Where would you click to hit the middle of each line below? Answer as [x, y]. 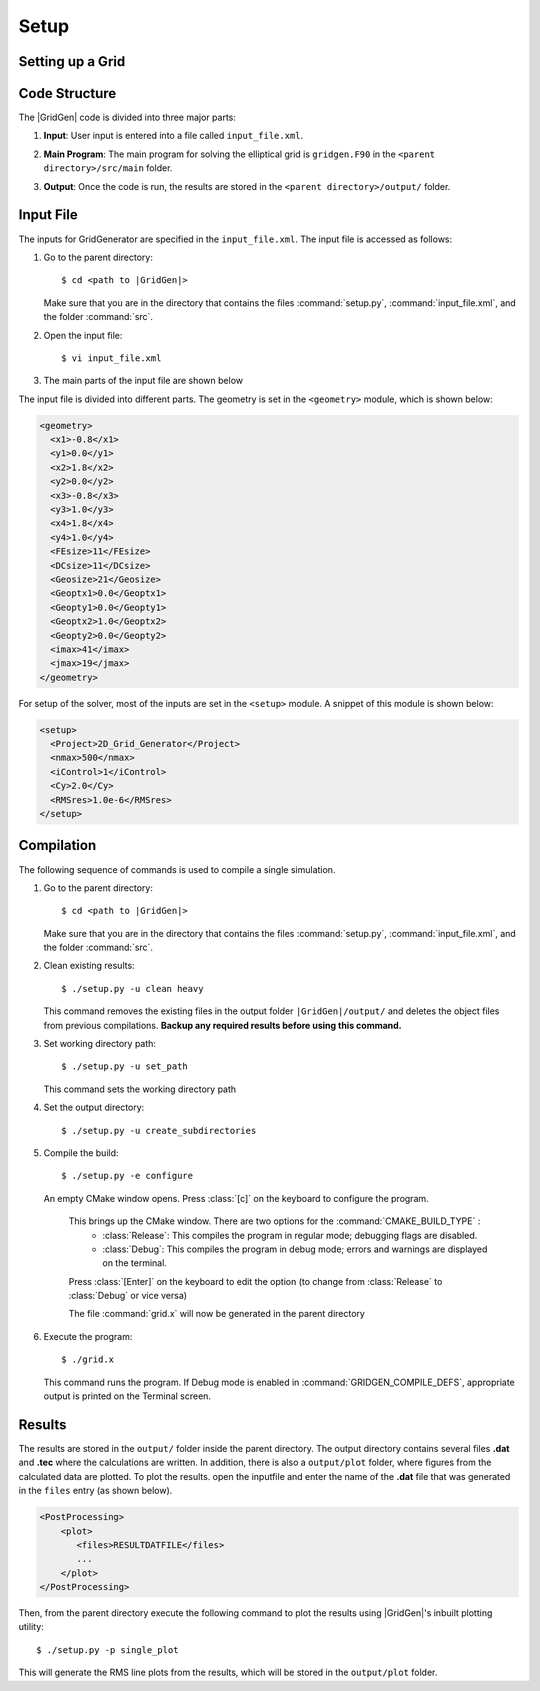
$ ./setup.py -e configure [127, 1176]
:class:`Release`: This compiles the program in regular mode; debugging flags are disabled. [290, 1235]
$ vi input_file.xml [111, 358]
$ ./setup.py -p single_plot [107, 1649]
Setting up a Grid [72, 61]
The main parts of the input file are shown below [143, 381]
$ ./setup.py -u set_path [125, 1066]
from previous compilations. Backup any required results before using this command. [222, 1025]
